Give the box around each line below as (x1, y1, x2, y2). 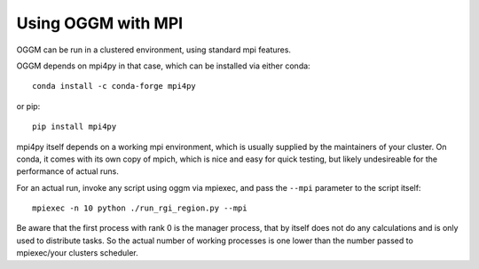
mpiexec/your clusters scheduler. (16, 248, 139, 258)
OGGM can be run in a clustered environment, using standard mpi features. (16, 44, 292, 55)
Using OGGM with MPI (16, 13, 184, 33)
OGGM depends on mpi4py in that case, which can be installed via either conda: (16, 60, 310, 71)
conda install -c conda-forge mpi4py (32, 81, 197, 91)
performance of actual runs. (16, 166, 120, 177)
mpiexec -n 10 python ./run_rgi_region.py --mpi (32, 203, 247, 213)
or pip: (16, 100, 41, 111)
